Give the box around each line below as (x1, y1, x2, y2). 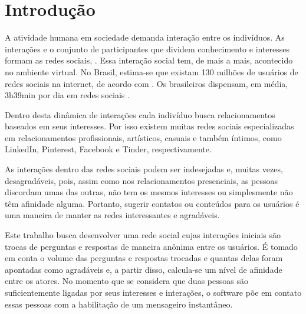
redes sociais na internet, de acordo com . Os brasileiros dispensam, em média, (5, 77, 288, 89)
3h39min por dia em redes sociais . (5, 89, 130, 101)
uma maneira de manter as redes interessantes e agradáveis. (5, 209, 220, 221)
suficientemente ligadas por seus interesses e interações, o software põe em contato (5, 286, 302, 298)
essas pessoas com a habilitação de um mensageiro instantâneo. (5, 298, 233, 310)
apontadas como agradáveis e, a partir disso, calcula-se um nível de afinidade (5, 263, 282, 275)
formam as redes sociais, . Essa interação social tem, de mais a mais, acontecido (5, 54, 293, 66)
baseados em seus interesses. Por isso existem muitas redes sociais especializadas (5, 120, 294, 132)
